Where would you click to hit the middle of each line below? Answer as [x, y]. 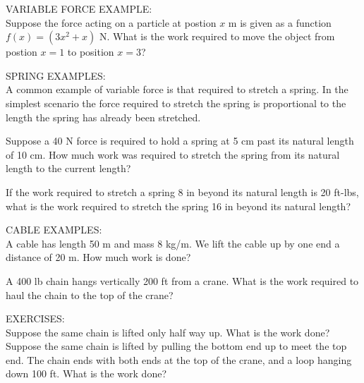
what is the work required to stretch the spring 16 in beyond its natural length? [178, 206]
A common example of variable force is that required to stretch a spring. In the [177, 89]
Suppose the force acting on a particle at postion [111, 22]
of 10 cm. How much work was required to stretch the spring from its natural [173, 154]
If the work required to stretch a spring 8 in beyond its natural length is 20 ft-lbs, [182, 191]
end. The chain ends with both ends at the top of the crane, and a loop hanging [179, 359]
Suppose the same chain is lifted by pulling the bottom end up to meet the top [176, 346]
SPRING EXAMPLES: [56, 75]
